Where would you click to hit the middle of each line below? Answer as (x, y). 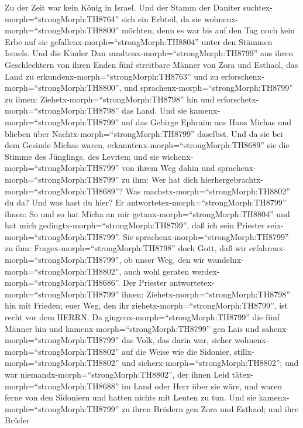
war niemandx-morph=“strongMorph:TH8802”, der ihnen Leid (117, 374)
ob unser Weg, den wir (164, 260)
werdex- (206, 271)
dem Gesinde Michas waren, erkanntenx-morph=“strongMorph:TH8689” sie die (147, 145)
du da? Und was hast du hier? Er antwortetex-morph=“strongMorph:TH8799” (146, 202)
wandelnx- (225, 260)
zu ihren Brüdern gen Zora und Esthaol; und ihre (210, 408)
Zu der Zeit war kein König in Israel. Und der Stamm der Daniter (123, 7)
